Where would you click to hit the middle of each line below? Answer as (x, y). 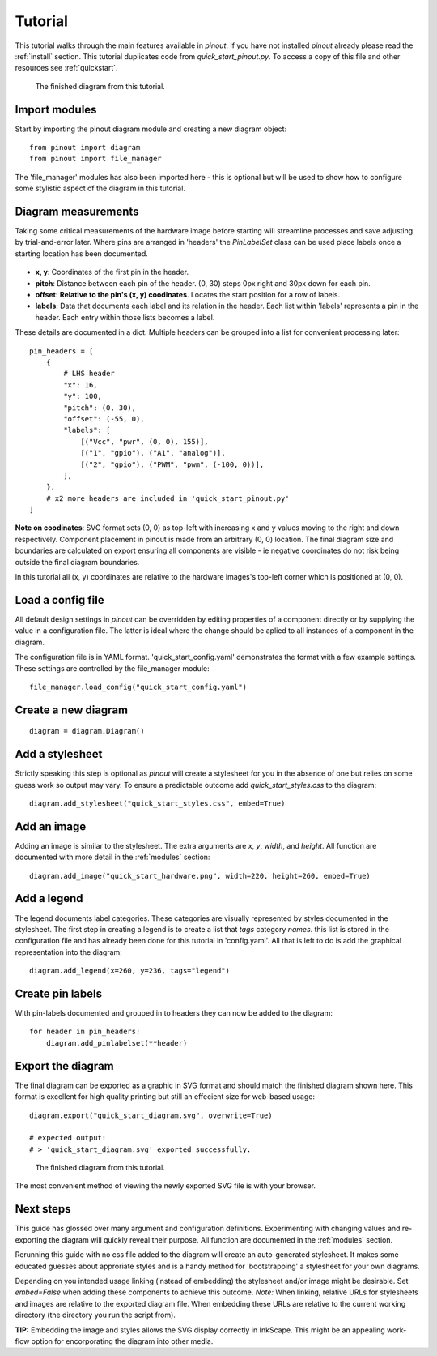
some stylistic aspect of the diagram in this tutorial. (100, 188)
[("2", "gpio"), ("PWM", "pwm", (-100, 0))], (172, 464)
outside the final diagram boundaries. (77, 562)
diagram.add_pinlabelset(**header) (117, 1043)
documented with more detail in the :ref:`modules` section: (112, 857)
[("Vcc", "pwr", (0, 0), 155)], (145, 441)
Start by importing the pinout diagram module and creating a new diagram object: (151, 129)
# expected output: (68, 1138)
